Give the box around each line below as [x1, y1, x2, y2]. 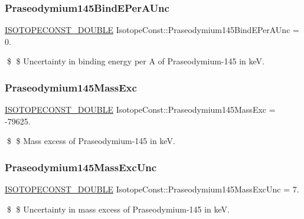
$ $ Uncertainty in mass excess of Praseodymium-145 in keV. [6, 202, 230, 215]
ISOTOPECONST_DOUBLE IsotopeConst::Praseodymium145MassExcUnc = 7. [5, 183, 299, 195]
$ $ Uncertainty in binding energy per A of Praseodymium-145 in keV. [6, 55, 264, 67]
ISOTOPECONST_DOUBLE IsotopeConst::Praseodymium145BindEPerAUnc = [5, 24, 299, 36]
